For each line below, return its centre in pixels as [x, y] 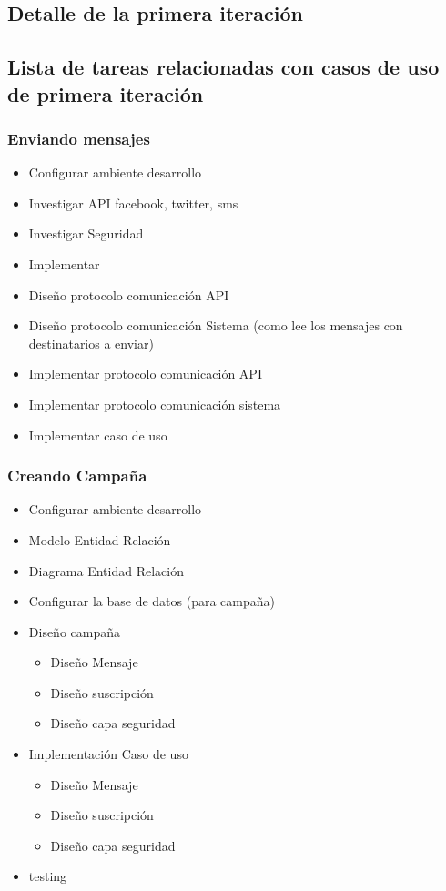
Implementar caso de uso [98, 435]
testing [48, 876]
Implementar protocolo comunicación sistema [155, 404]
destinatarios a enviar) [91, 343]
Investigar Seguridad [86, 233]
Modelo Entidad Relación [100, 539]
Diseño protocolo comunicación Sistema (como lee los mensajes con [216, 325]
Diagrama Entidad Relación [106, 570]
